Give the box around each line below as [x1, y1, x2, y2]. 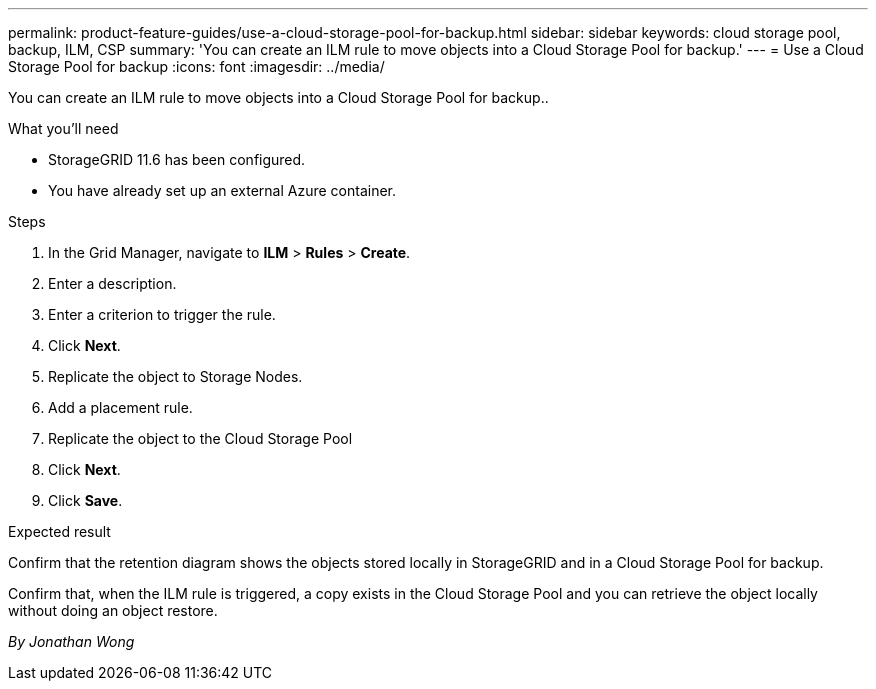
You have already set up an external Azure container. [48, 182, 397, 199]
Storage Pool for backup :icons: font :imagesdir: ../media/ [8, 58, 385, 75]
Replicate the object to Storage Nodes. [48, 368, 303, 385]
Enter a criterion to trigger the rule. [48, 306, 276, 323]
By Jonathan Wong [8, 633, 135, 650]
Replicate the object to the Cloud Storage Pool [48, 430, 353, 447]
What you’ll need [8, 120, 119, 137]
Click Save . [48, 492, 123, 509]
